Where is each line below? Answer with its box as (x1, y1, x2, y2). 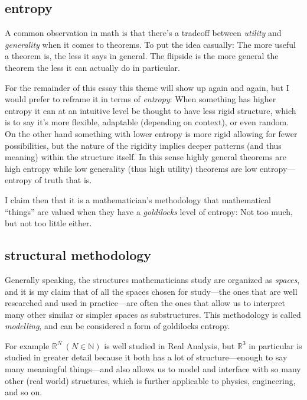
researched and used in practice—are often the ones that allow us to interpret (5, 297, 285, 309)
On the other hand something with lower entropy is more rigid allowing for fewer (5, 127, 298, 139)
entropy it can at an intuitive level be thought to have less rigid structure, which (5, 104, 296, 116)
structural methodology (5, 246, 152, 264)
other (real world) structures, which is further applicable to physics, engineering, (5, 374, 296, 386)
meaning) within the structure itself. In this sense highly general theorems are (5, 151, 287, 163)
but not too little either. (5, 217, 92, 229)
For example (5, 339, 50, 352)
